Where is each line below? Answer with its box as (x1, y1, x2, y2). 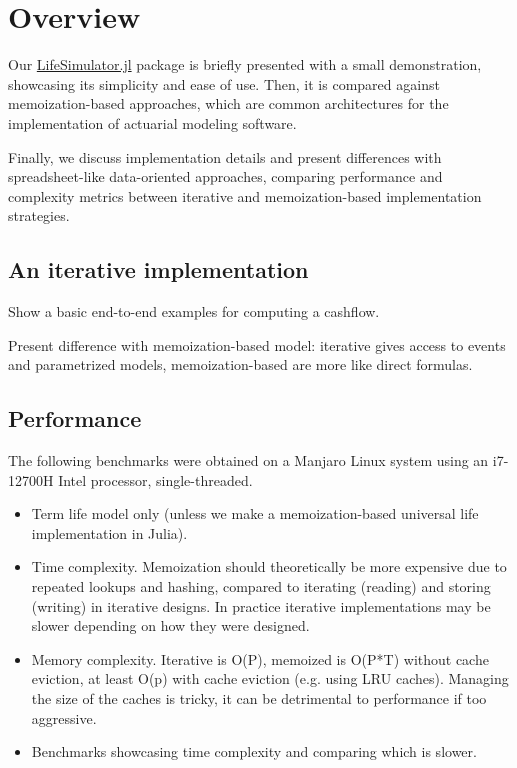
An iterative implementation (8, 254, 309, 285)
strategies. (8, 205, 70, 226)
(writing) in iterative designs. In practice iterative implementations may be (31, 595, 491, 616)
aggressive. (31, 707, 97, 728)
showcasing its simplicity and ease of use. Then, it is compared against (8, 73, 440, 94)
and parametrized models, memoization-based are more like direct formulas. (8, 354, 473, 375)
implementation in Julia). (31, 522, 188, 543)
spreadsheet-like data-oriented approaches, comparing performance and (8, 166, 443, 187)
